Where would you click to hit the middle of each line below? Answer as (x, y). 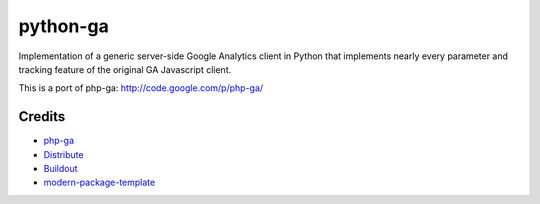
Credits (42, 116)
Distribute (63, 154)
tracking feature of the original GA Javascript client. (125, 69)
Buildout (61, 169)
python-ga (63, 26)
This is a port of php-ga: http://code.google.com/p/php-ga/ (141, 88)
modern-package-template (99, 182)
